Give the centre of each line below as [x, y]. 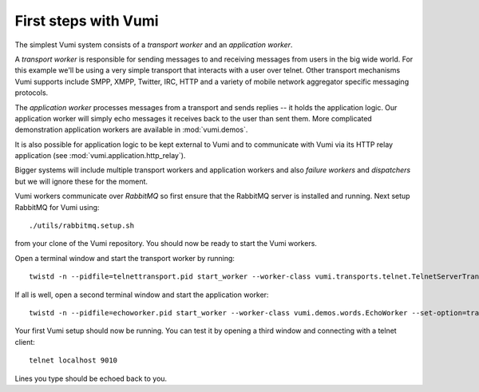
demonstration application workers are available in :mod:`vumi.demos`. [131, 130]
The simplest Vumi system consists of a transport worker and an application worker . [154, 45]
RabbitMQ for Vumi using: [57, 207]
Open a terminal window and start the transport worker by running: [125, 258]
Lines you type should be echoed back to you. [91, 378]
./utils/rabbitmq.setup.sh [82, 226]
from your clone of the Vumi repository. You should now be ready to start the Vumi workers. [166, 244]
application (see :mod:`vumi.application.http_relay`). [100, 156]
